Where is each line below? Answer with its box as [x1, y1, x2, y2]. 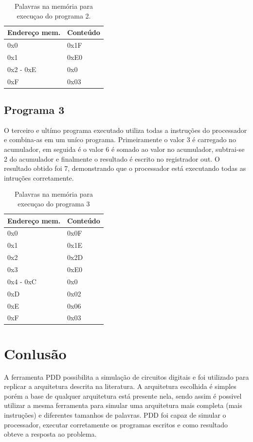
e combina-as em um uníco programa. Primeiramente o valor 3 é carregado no [4, 134, 236, 145]
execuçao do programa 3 [18, 199, 90, 209]
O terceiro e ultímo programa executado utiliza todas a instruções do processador [4, 125, 247, 135]
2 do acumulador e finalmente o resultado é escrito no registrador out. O [4, 153, 220, 164]
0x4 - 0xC [7, 276, 36, 286]
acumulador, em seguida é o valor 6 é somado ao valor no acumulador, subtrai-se [4, 144, 245, 154]
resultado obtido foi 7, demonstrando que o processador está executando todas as [4, 163, 246, 173]
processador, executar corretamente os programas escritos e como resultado [4, 419, 228, 429]
